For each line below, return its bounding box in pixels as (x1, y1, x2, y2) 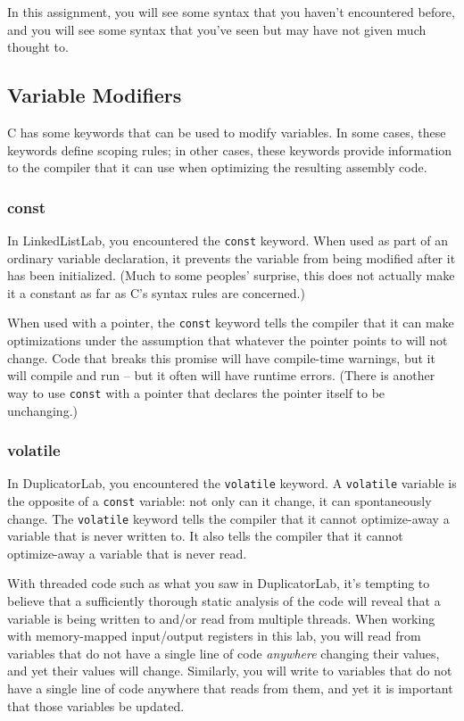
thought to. (7, 37, 69, 56)
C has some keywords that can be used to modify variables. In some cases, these (7, 122, 446, 141)
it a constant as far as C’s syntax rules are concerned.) (7, 283, 305, 302)
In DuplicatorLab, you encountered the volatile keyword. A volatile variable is (7, 474, 457, 493)
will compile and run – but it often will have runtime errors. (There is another (7, 366, 435, 385)
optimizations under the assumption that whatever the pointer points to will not (7, 331, 448, 350)
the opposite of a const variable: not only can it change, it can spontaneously (7, 491, 432, 510)
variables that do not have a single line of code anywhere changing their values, (7, 643, 440, 662)
